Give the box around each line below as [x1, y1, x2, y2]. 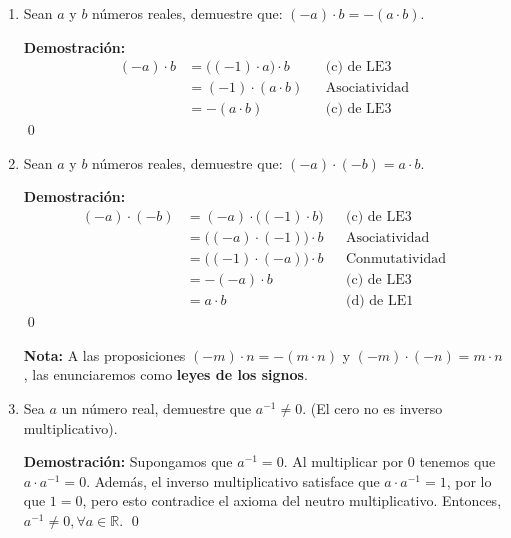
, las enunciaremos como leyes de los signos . [23, 364, 308, 385]
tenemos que [419, 451, 496, 472]
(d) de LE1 [345, 294, 414, 309]
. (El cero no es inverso [302, 398, 443, 418]
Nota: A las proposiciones [23, 344, 186, 365]
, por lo [446, 470, 492, 491]
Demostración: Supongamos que [23, 451, 233, 472]
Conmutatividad [345, 252, 446, 267]
